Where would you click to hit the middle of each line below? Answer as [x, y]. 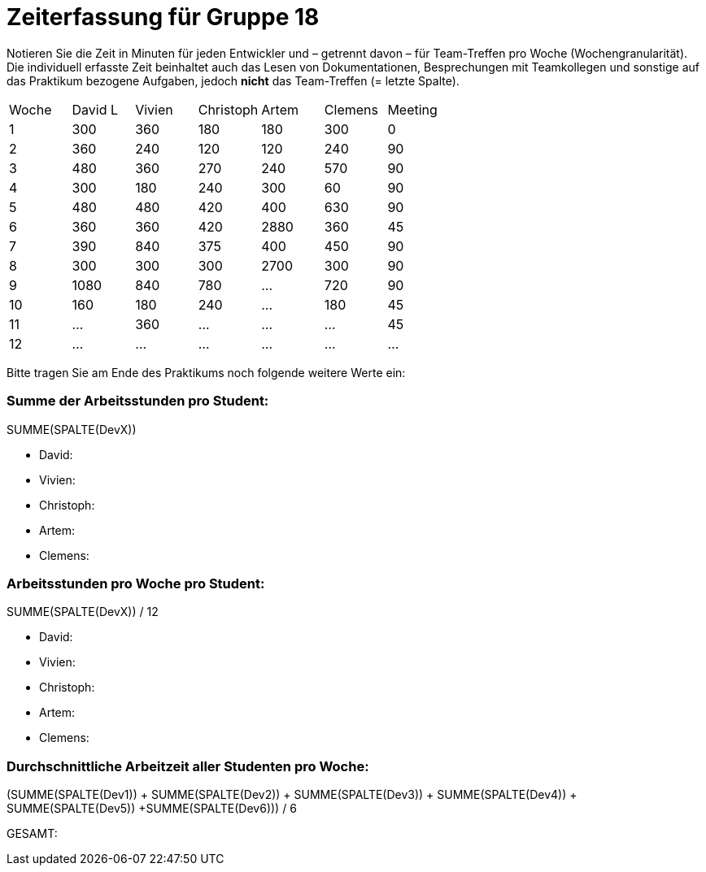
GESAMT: [32, 833]
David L [95, 109]
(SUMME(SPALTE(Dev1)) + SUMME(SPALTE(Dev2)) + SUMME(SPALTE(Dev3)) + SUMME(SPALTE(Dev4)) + [292, 794]
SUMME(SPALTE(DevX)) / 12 [83, 612]
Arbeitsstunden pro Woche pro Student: [136, 583]
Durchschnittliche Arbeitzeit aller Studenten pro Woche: [188, 766]
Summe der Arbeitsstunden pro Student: [138, 401]
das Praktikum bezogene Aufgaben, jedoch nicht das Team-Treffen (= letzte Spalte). [233, 80]
